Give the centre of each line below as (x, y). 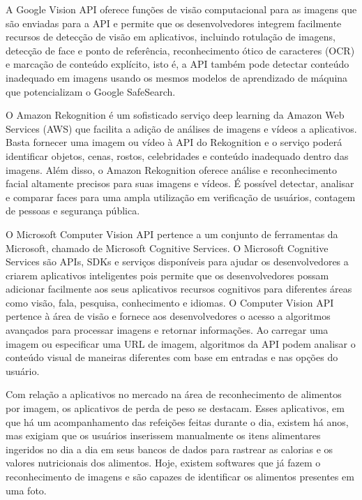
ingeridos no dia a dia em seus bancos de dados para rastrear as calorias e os (169, 449)
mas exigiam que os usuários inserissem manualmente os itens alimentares (163, 435)
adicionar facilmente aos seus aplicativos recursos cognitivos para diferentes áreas (179, 289)
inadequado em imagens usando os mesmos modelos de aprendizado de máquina (177, 77)
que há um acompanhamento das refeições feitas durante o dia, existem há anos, (177, 421)
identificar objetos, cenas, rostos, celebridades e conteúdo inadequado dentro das (177, 155)
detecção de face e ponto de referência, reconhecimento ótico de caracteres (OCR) (180, 50)
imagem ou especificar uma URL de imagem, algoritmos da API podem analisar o (181, 343)
